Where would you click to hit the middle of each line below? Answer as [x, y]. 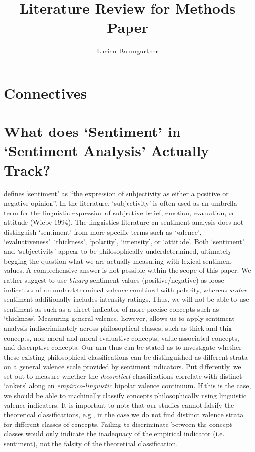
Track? [27, 170]
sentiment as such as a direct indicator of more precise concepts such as [112, 308]
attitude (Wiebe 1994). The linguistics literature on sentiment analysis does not [124, 222]
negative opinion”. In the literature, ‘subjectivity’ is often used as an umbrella [121, 203]
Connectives [46, 93]
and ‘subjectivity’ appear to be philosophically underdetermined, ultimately [118, 251]
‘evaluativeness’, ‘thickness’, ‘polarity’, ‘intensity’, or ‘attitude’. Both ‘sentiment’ [124, 241]
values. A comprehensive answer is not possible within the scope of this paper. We [127, 270]
